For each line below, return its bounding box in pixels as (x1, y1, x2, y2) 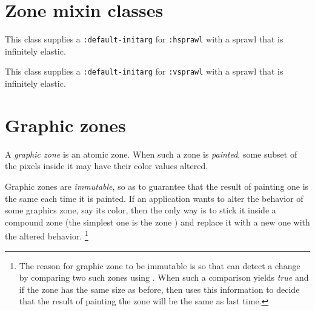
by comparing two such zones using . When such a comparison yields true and (19, 271, 309, 284)
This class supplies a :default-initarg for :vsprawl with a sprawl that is (5, 65, 283, 78)
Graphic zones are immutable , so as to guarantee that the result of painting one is (5, 179, 309, 192)
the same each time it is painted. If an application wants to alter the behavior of (5, 192, 303, 204)
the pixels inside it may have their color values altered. (5, 159, 208, 172)
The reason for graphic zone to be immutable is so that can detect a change (19, 259, 300, 272)
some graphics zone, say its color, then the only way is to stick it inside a (5, 204, 276, 216)
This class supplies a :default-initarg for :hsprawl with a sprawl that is (5, 33, 283, 45)
